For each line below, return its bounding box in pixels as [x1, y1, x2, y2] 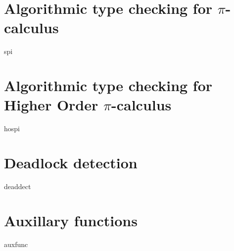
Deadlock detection [4, 152, 138, 172]
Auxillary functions [4, 210, 138, 230]
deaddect [4, 181, 31, 191]
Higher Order [4, 95, 98, 115]
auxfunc [4, 239, 28, 249]
